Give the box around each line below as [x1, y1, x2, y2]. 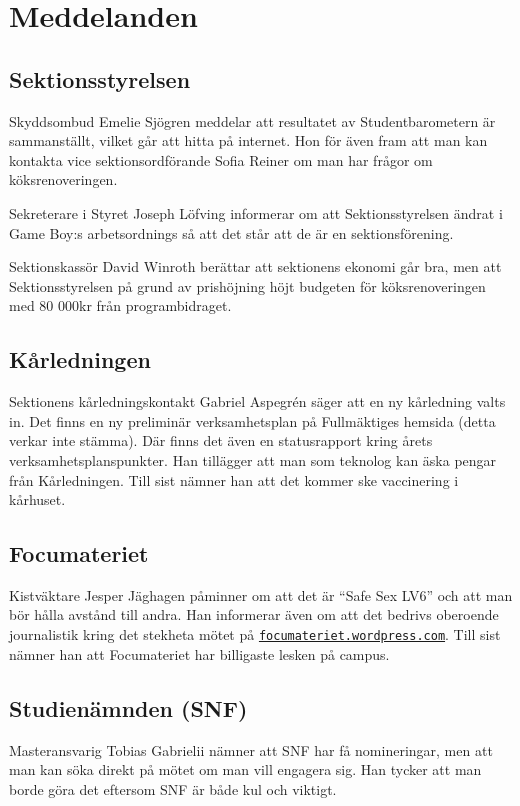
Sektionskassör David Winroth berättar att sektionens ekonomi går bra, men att [9, 256, 502, 277]
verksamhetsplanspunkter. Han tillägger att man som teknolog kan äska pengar [9, 449, 497, 470]
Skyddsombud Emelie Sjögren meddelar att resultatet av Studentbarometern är [9, 110, 496, 131]
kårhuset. [9, 489, 66, 510]
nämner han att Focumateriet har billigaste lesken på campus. [9, 643, 390, 664]
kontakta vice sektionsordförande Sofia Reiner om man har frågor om [9, 149, 433, 170]
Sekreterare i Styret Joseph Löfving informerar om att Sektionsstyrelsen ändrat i [9, 202, 503, 223]
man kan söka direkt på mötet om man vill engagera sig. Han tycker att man [9, 759, 482, 780]
